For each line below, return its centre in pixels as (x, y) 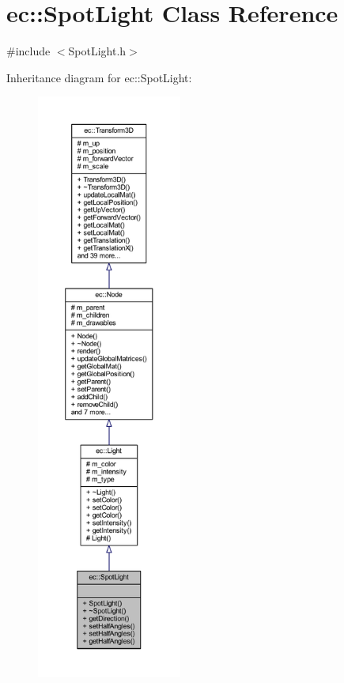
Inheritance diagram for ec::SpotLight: (99, 77)
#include (28, 51)
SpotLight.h (97, 51)
